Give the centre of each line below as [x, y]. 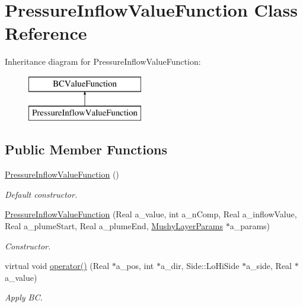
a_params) [250, 226]
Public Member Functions [86, 149]
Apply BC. [24, 297]
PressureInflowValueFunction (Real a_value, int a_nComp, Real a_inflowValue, [151, 214]
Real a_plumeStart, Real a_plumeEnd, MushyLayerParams [114, 226]
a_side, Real [269, 266]
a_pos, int [135, 266]
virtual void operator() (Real [57, 266]
